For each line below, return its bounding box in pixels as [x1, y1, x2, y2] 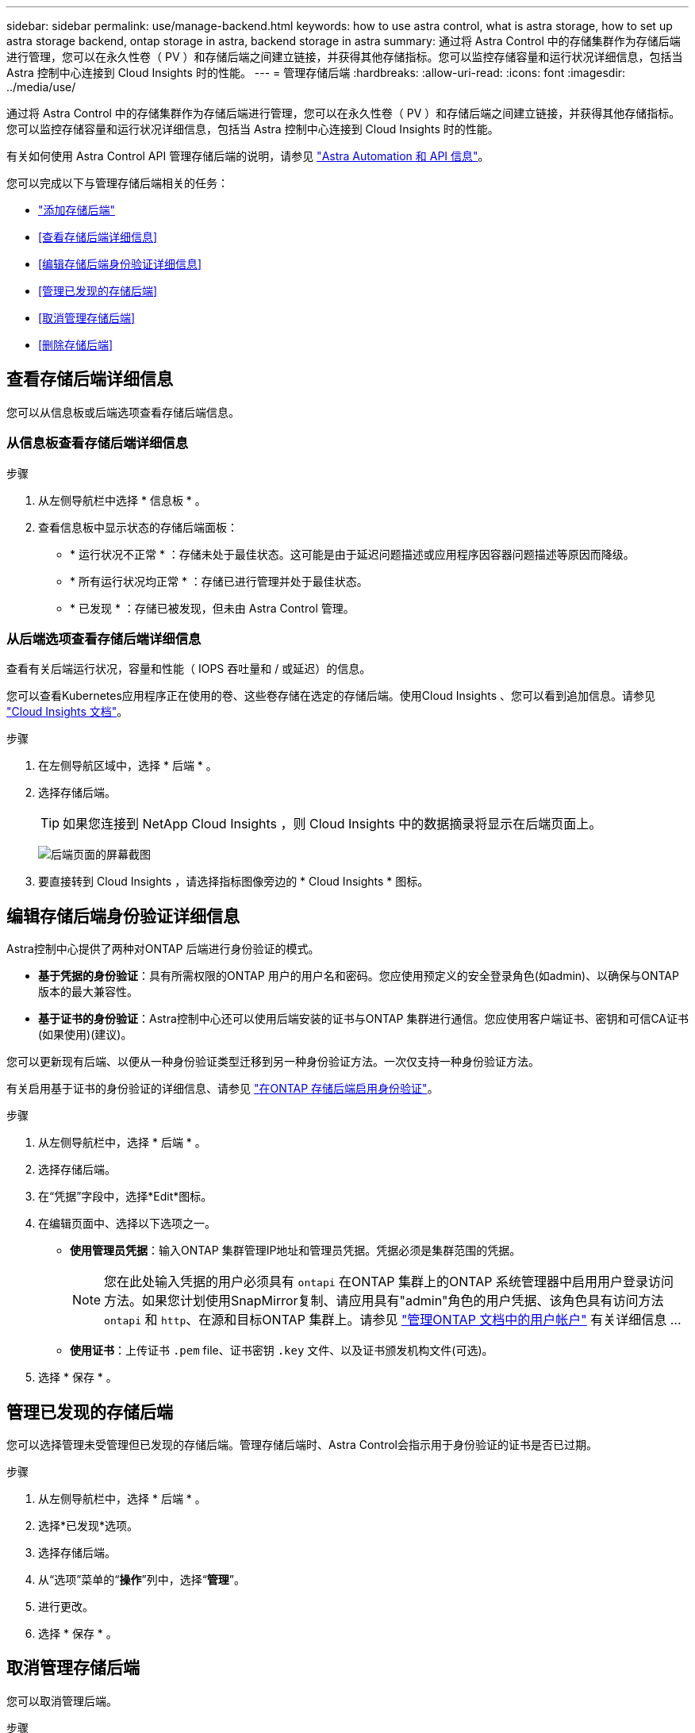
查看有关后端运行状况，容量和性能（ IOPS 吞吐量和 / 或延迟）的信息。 [6, 662, 371, 676]
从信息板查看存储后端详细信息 [6, 435, 189, 452]
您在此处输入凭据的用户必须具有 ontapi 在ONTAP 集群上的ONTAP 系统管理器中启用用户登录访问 [104, 1274, 674, 1290]
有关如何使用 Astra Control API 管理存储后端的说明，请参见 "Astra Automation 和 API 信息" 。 [6, 149, 490, 163]
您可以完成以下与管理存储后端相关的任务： [6, 176, 228, 190]
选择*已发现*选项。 [38, 1519, 139, 1533]
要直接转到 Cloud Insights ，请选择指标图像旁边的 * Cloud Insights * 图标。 [38, 874, 429, 889]
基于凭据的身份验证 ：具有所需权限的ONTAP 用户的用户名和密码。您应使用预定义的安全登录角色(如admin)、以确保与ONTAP [38, 969, 679, 983]
